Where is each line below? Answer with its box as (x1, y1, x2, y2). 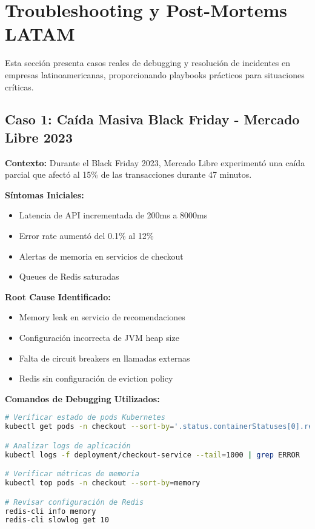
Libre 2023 (5, 127, 73, 146)
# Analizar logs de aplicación (5, 441, 131, 450)
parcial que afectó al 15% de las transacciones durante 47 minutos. (5, 168, 252, 181)
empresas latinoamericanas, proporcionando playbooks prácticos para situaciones (5, 68, 305, 81)
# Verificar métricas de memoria (5, 470, 139, 479)
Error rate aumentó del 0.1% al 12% (19, 229, 154, 242)
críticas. (5, 80, 34, 93)
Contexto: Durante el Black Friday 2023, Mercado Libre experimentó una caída (5, 156, 305, 169)
